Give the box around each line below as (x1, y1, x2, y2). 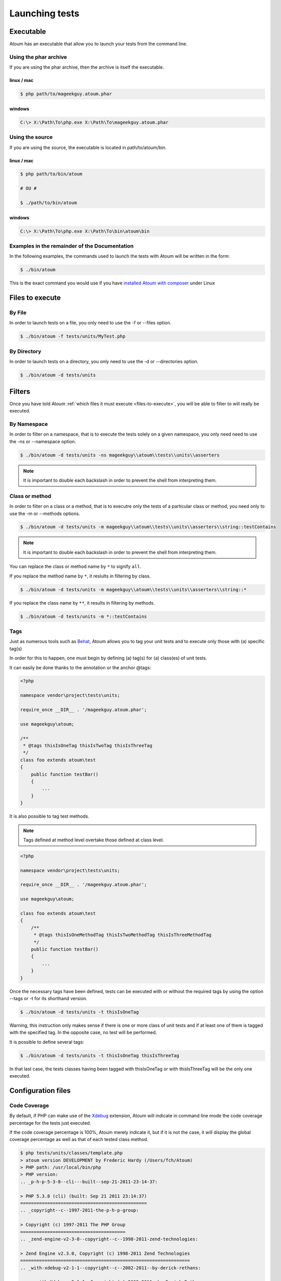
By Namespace (9, 420, 48, 427)
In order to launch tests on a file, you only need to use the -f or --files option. (9, 320, 172, 326)
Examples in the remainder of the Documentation (9, 242, 134, 250)
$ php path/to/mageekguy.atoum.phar (20, 91, 112, 97)
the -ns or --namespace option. (9, 438, 76, 444)
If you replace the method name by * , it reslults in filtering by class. (9, 573, 151, 579)
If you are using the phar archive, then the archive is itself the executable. (9, 64, 165, 70)
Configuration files (9, 1086, 71, 1095)
